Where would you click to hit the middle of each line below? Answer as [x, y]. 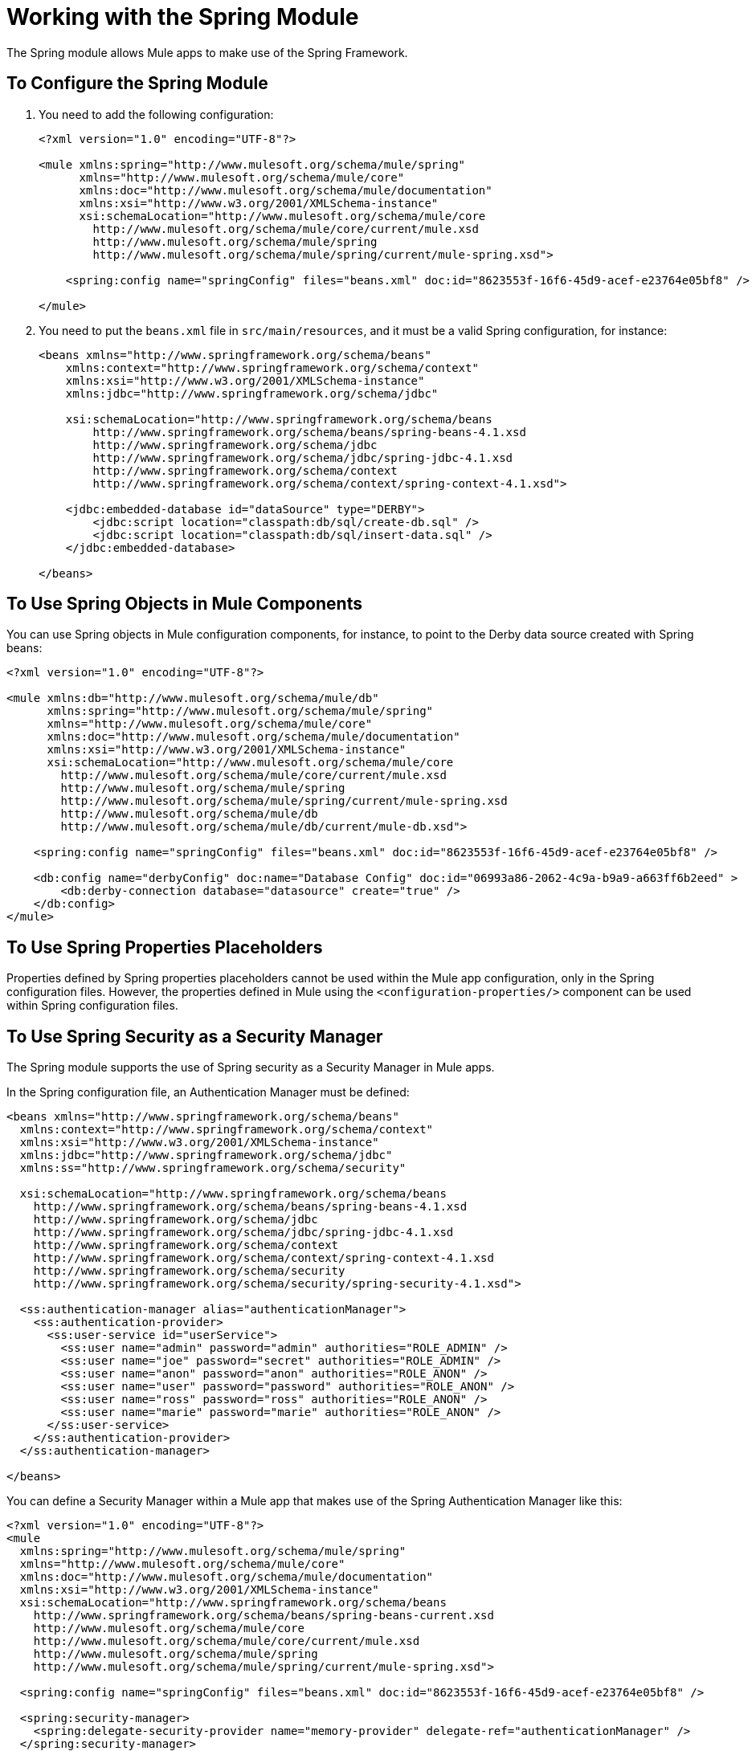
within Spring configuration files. [92, 1006]
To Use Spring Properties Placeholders [165, 947]
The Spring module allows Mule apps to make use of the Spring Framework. [207, 52]
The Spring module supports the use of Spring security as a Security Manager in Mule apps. [251, 1067]
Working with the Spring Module [183, 17]
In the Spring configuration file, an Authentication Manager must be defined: [208, 1092]
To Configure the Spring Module [137, 84]
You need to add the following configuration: [156, 114]
